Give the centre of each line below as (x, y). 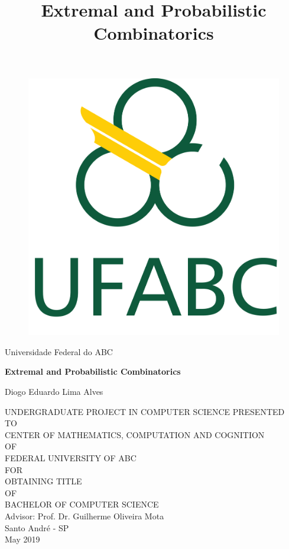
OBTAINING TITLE (43, 481)
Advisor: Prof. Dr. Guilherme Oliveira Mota (85, 516)
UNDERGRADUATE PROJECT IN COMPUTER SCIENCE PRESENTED (145, 411)
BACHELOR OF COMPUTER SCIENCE (82, 504)
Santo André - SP (37, 527)
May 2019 (22, 539)
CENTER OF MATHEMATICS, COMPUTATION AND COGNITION (135, 434)
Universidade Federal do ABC (59, 351)
